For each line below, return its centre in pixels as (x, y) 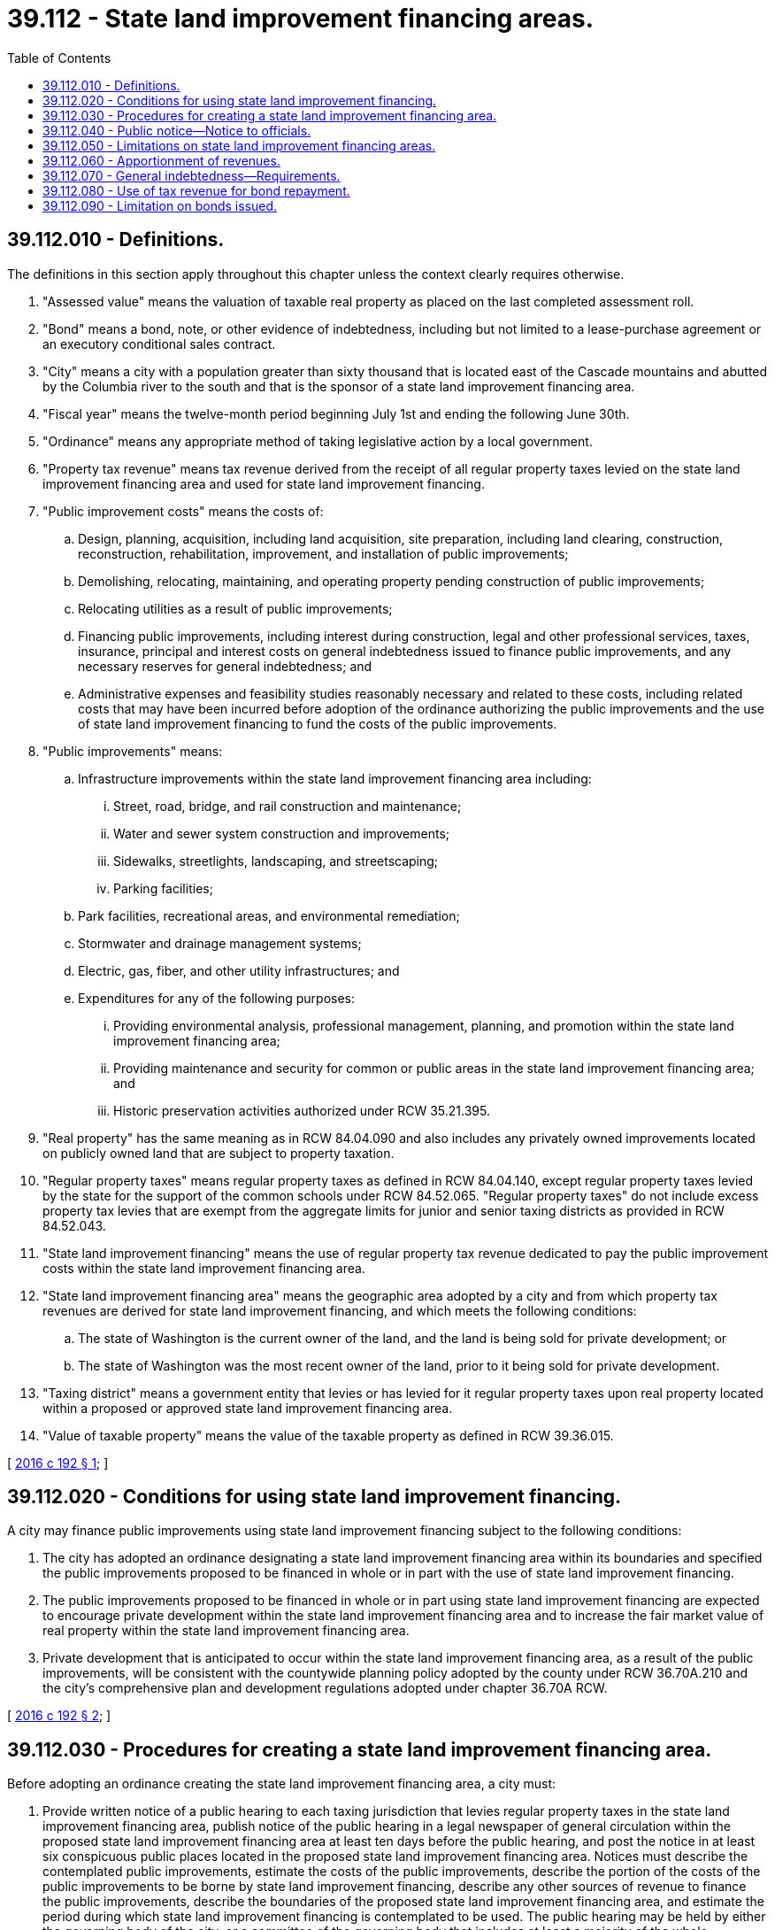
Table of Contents (59, 58)
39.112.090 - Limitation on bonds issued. (160, 205)
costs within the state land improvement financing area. (204, 1268)
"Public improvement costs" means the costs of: (183, 511)
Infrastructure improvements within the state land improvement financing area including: (335, 778)
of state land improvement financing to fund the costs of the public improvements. (318, 723)
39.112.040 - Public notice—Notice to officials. (177, 130)
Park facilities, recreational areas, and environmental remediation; (269, 915)
